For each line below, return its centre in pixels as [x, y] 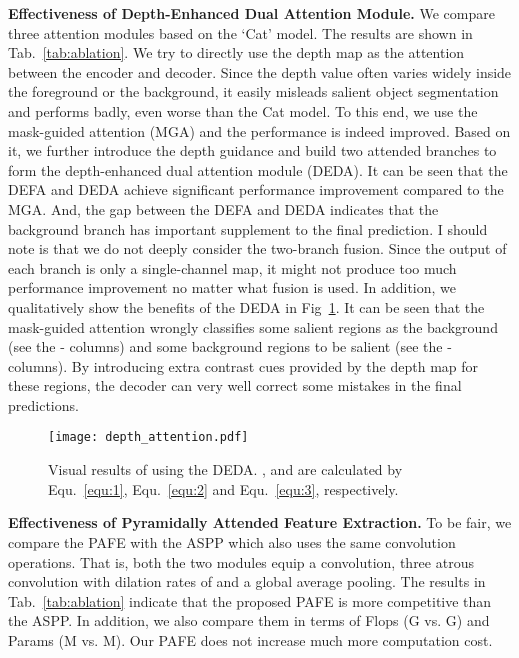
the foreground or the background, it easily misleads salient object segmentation [253, 91]
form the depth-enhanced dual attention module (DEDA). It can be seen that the [258, 169]
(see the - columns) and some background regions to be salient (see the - [230, 346]
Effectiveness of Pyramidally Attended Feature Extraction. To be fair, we [260, 522]
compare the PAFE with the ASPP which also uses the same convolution [232, 541]
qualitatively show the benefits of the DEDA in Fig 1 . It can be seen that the [246, 306]
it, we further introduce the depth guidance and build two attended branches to [252, 150]
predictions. [43, 404]
